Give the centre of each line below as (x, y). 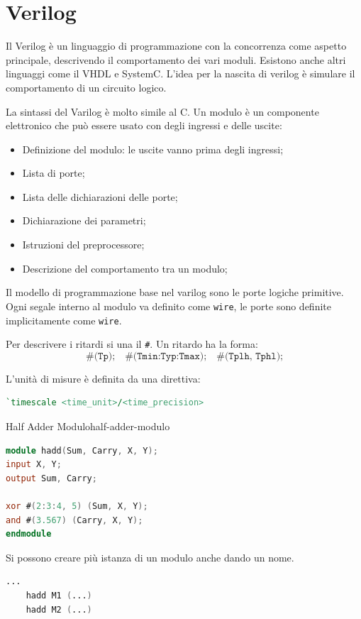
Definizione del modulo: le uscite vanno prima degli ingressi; (153, 149)
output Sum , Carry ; (51, 478)
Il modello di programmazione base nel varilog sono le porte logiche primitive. (175, 292)
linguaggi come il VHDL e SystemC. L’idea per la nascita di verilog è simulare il (180, 73)
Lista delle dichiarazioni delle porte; (100, 196)
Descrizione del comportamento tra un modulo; (125, 268)
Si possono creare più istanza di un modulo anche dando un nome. (150, 557)
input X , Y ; (34, 465)
